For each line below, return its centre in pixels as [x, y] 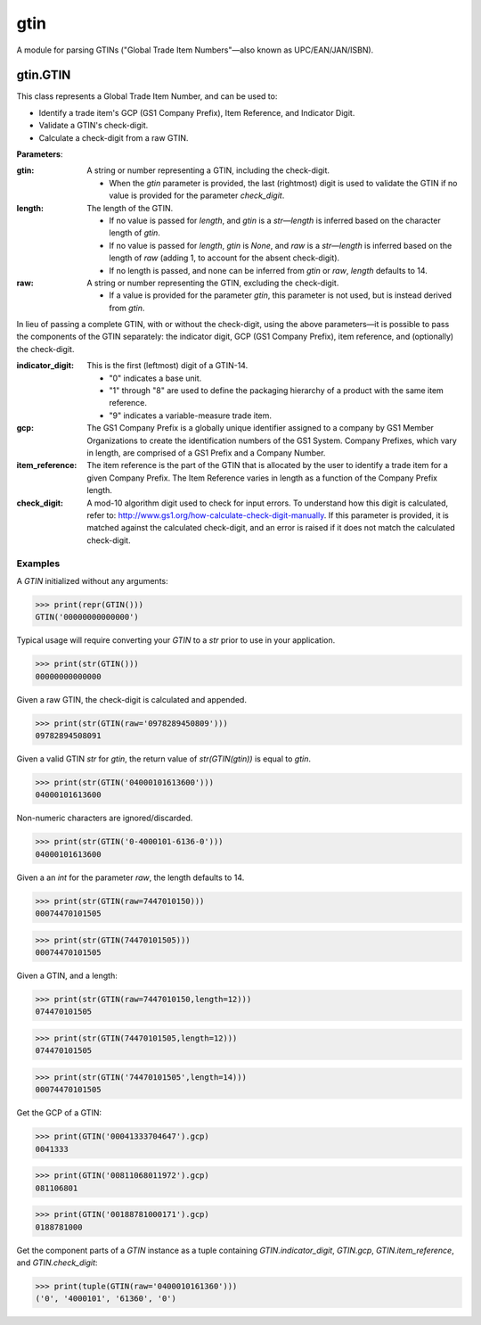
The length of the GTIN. [130, 208]
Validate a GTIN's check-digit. [94, 126]
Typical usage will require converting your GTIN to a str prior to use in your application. [176, 640]
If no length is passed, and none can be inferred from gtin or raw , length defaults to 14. [268, 270]
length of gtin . [135, 233]
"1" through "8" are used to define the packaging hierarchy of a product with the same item [277, 391]
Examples [38, 564]
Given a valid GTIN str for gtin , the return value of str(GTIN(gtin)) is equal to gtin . [164, 759]
